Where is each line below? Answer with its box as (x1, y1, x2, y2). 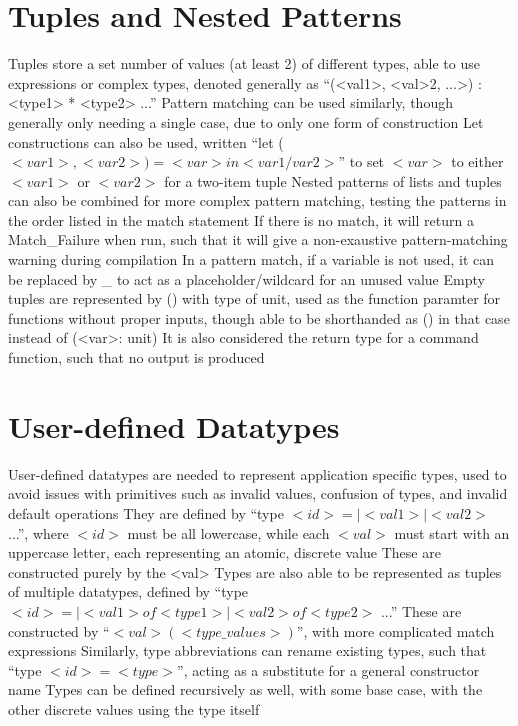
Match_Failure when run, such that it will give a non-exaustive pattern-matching (8, 229, 508, 250)
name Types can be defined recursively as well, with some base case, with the (8, 679, 483, 700)
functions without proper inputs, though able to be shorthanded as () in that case (8, 307, 510, 328)
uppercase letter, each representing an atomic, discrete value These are (8, 542, 441, 563)
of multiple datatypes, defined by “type (8, 581, 249, 602)
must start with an (394, 522, 510, 543)
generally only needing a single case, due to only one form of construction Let (8, 111, 484, 132)
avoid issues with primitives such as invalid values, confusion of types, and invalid (8, 483, 508, 504)
